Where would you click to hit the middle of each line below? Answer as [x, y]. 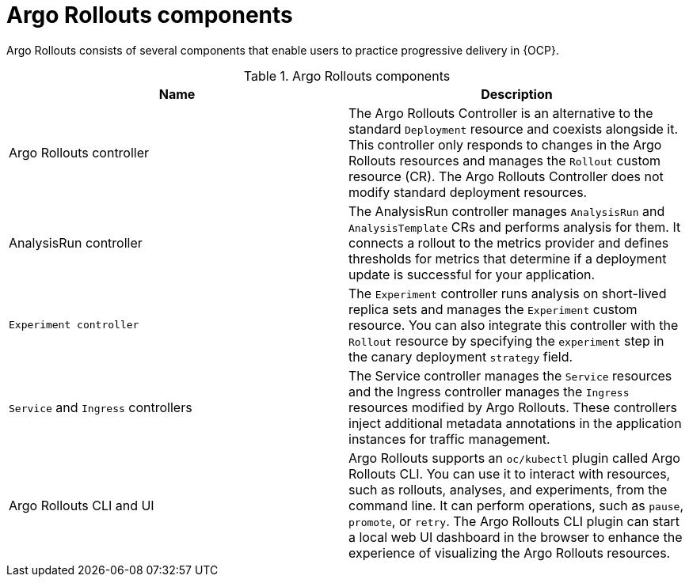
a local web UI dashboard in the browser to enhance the [516, 537]
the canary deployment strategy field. [461, 356]
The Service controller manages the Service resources [510, 375]
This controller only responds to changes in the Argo [505, 144]
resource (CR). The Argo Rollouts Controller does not [506, 176]
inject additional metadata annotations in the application [515, 423]
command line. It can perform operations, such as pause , [516, 505]
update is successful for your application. [472, 274]
